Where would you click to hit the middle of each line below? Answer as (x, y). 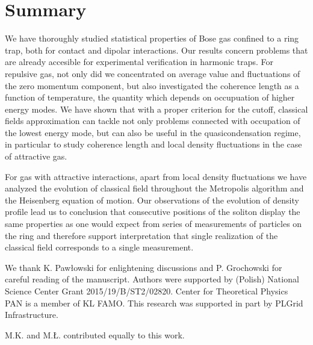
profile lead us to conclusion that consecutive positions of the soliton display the (153, 212)
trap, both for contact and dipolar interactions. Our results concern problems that (156, 50)
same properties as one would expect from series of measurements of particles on (153, 224)
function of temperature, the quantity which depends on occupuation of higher (150, 97)
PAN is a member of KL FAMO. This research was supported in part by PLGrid (154, 303)
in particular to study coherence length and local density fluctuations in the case (153, 144)
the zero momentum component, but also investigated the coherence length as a (152, 85)
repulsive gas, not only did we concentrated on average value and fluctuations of (153, 73)
